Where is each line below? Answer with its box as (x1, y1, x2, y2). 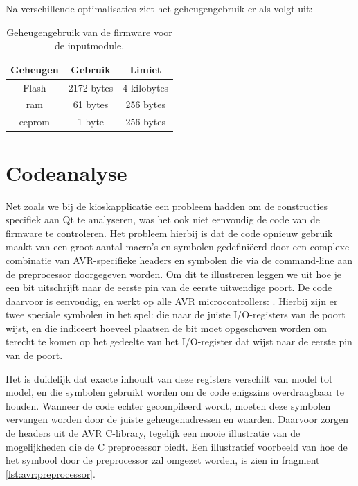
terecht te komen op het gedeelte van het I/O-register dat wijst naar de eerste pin (6, 334, 352, 349)
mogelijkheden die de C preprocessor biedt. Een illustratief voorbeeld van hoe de (6, 439, 348, 453)
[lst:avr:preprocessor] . (6, 466, 96, 480)
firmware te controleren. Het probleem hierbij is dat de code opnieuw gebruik (6, 225, 333, 240)
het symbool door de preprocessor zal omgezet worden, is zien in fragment (6, 453, 320, 467)
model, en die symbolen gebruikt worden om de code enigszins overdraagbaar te (6, 385, 344, 399)
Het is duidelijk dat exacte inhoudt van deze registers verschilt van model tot (6, 371, 333, 385)
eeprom (19, 114, 51, 129)
